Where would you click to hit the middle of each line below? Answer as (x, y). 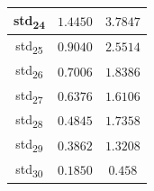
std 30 (29, 169)
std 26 (29, 71)
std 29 (29, 145)
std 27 (29, 95)
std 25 (29, 46)
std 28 (29, 120)
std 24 (29, 21)
